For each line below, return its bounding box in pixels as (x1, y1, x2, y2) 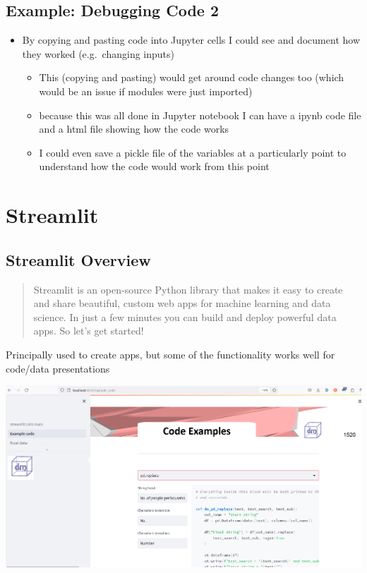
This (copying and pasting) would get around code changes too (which (39, 70, 344, 85)
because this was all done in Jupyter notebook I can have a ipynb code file (39, 107, 361, 122)
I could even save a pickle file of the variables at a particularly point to (39, 145, 347, 159)
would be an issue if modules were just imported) (39, 83, 253, 98)
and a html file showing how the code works (39, 121, 229, 136)
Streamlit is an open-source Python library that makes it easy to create (33, 282, 343, 296)
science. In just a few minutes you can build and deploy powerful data (33, 309, 337, 324)
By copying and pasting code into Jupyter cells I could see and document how (22, 32, 360, 47)
